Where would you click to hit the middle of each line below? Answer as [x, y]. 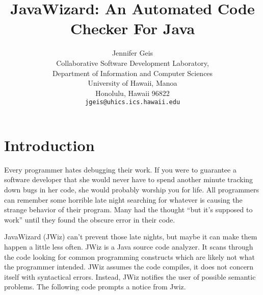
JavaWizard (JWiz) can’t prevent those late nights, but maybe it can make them [131, 237]
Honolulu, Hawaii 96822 [133, 93]
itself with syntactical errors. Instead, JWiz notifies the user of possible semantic [130, 276]
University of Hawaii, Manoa [133, 83]
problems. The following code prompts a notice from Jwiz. [95, 287]
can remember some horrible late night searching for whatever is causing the [123, 199]
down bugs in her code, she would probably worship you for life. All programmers [131, 190]
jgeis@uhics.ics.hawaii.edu [133, 102]
